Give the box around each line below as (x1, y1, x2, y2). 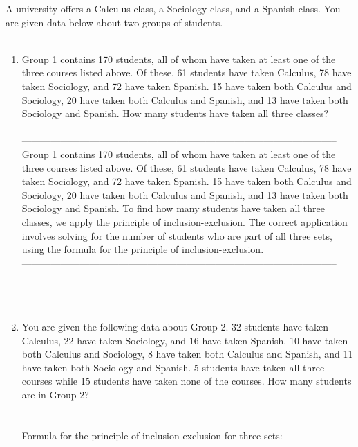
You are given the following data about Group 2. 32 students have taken (21, 319, 329, 334)
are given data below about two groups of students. (6, 15, 223, 29)
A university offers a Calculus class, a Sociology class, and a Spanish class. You (6, 1, 341, 15)
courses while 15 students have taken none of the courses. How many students (21, 374, 352, 388)
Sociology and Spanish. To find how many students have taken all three (21, 201, 325, 216)
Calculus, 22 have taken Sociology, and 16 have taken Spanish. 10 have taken (21, 333, 348, 347)
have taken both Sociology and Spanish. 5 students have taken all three (21, 360, 325, 374)
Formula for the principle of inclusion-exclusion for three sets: (21, 428, 283, 442)
